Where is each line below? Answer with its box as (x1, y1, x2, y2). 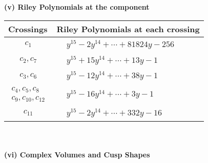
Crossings (8, 22, 48, 35)
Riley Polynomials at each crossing (56, 22, 200, 35)
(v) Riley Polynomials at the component (4, 2, 150, 12)
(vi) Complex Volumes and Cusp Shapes (4, 149, 150, 160)
